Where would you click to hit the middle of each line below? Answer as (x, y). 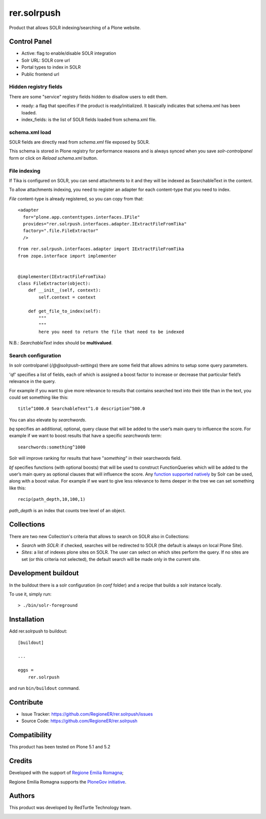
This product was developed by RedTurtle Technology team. (70, 808)
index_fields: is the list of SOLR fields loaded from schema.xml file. (89, 119)
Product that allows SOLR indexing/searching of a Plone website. (75, 28)
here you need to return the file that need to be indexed (111, 332)
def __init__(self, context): (64, 290)
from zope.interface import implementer (67, 256)
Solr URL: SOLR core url (46, 60)
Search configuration (35, 355)
